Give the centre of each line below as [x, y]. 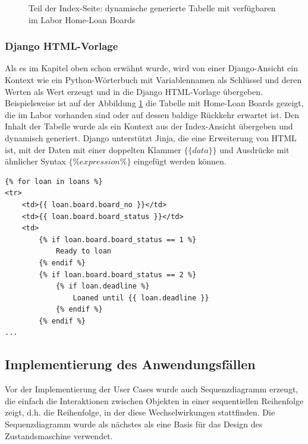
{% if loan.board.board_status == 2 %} [118, 275]
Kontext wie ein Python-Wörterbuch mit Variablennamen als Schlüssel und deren [153, 80]
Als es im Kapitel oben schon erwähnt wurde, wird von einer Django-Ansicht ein [151, 68]
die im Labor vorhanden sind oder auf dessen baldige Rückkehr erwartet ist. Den [152, 114]
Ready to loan [83, 251]
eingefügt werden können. [180, 161]
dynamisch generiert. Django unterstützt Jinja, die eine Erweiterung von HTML [151, 137]
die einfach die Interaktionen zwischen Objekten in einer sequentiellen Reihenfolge [154, 400]
